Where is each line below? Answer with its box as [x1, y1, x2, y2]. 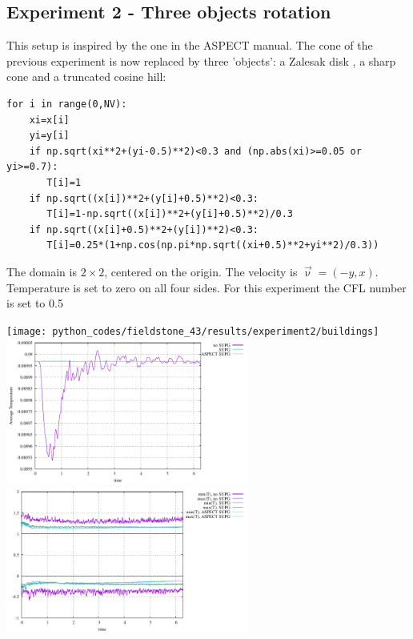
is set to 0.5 [6, 295, 63, 311]
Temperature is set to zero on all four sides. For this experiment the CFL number [6, 279, 407, 295]
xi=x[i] [29, 114, 70, 126]
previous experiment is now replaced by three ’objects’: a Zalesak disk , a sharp [6, 52, 396, 69]
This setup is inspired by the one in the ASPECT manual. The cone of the [6, 37, 373, 54]
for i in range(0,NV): [6, 98, 127, 110]
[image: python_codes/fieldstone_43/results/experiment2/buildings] [6, 325, 379, 337]
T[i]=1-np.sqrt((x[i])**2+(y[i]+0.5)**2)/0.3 [46, 208, 293, 220]
